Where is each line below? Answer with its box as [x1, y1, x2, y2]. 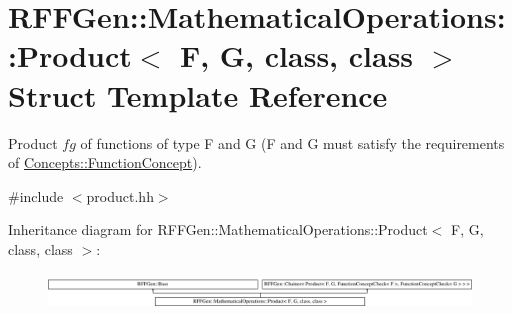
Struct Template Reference [8, 74, 388, 115]
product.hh [86, 185, 154, 206]
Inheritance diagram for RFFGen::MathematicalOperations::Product [8, 219, 428, 240]
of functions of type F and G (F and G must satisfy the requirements [80, 132, 505, 153]
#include [8, 185, 64, 206]
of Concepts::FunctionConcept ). [8, 152, 202, 173]
